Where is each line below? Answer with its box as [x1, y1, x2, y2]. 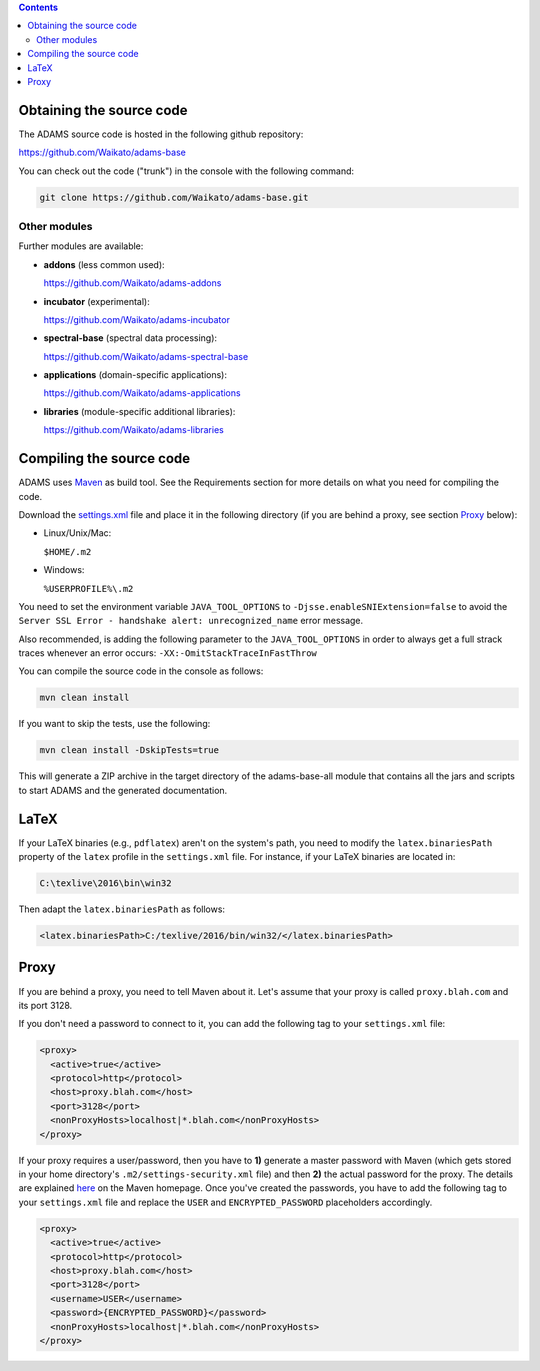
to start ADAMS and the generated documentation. [18, 784, 228, 796]
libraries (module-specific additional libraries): [43, 405, 236, 417]
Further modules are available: [18, 240, 144, 252]
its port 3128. [18, 999, 73, 1011]
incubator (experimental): [43, 295, 150, 307]
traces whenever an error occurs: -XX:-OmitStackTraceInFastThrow [18, 647, 317, 659]
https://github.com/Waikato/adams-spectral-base [43, 350, 249, 362]
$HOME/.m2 [43, 546, 92, 557]
